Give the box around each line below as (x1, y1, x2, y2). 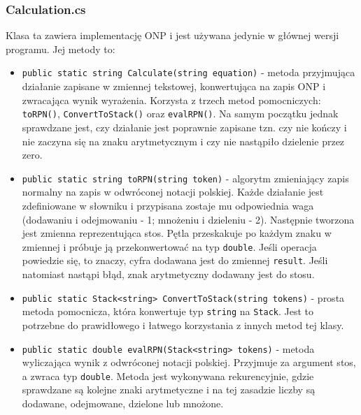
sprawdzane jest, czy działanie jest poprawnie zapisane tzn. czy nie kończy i (22, 119, 347, 134)
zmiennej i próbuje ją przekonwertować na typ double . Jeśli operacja (22, 239, 317, 254)
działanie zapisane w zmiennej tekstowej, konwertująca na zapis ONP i (22, 79, 326, 94)
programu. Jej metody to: (6, 41, 115, 56)
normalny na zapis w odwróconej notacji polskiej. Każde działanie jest (22, 184, 324, 199)
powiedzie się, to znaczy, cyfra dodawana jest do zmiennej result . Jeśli (22, 253, 328, 268)
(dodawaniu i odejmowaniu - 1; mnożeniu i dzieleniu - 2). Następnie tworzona (22, 212, 355, 226)
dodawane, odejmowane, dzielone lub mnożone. (22, 396, 224, 411)
